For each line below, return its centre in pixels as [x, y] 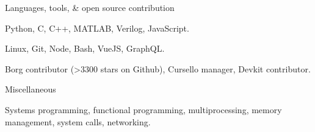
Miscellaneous [31, 89]
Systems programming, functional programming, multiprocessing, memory [143, 109]
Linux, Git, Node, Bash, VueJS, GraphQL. [85, 48]
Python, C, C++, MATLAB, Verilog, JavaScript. [97, 28]
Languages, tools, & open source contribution [90, 7]
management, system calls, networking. [78, 121]
